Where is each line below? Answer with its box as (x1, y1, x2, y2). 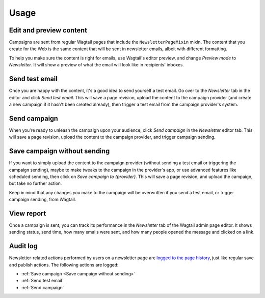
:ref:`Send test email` (21, 278, 64, 284)
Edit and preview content (9, 26, 87, 34)
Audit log (9, 242, 38, 250)
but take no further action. (9, 180, 62, 186)
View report (9, 209, 46, 217)
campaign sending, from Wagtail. (9, 197, 76, 203)
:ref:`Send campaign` (21, 284, 64, 290)
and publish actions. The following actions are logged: (9, 262, 119, 268)
